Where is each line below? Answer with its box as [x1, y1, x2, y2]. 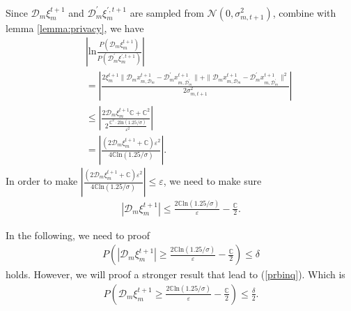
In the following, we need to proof [6, 227, 150, 242]
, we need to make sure [163, 174, 262, 188]
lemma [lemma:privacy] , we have [6, 20, 144, 35]
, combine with [272, 5, 336, 20]
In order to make [6, 174, 78, 188]
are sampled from [130, 5, 204, 20]
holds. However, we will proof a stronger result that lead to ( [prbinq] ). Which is [6, 267, 345, 282]
